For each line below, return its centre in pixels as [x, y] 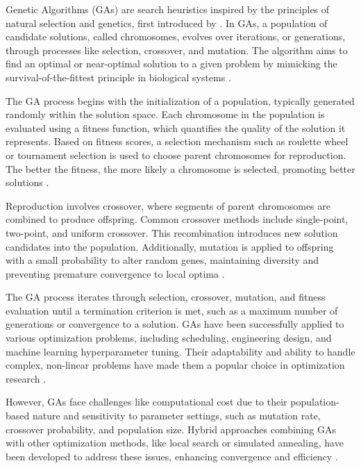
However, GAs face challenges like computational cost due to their [146, 402]
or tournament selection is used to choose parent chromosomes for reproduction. [176, 154]
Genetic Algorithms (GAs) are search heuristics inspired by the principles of [168, 9]
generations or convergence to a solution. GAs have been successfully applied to [175, 324]
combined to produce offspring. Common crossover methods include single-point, [177, 219]
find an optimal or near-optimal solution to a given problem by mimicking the [171, 64]
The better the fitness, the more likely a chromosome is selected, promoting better [180, 168]
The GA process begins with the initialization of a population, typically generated [180, 100]
